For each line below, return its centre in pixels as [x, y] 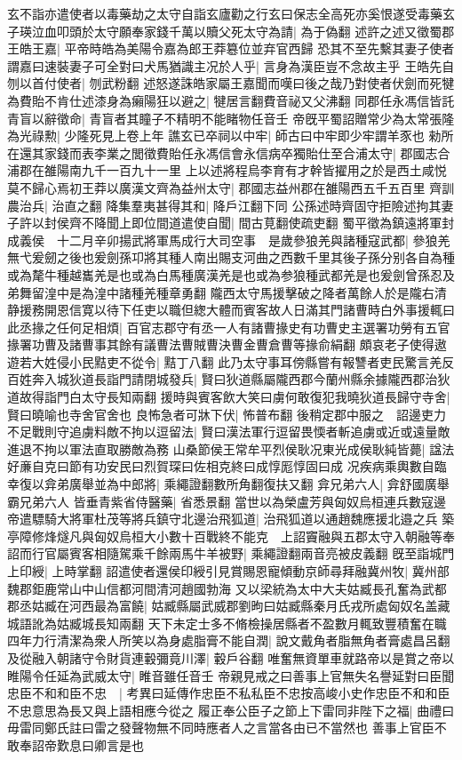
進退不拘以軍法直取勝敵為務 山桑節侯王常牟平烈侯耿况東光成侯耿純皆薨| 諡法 [231, 448]
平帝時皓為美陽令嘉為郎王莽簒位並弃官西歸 [189, 48]
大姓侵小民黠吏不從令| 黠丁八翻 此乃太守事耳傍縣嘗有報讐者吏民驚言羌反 [243, 361]
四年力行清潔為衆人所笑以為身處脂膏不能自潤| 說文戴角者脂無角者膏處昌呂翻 [229, 640]
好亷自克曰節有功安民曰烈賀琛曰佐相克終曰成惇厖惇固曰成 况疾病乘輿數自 [221, 466]
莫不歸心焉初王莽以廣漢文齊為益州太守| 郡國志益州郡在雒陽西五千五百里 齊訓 [231, 187]
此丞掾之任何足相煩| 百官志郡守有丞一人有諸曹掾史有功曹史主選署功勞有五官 [229, 327]
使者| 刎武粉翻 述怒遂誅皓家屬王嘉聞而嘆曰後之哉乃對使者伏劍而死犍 [255, 83]
